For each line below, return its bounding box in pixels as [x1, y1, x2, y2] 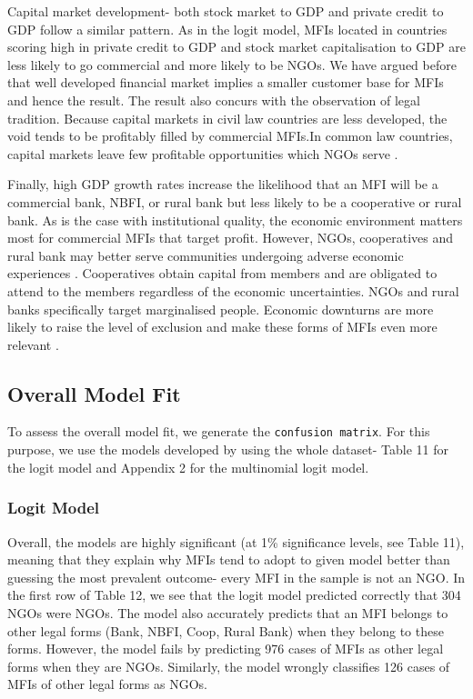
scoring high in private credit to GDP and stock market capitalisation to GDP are [7, 37, 466, 56]
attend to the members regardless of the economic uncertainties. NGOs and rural [7, 281, 459, 300]
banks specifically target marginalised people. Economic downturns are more [7, 299, 434, 318]
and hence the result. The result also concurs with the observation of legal [7, 90, 420, 109]
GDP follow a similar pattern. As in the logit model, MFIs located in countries [7, 19, 448, 38]
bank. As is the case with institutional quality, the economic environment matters [7, 210, 463, 229]
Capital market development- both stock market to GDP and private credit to [7, 2, 444, 20]
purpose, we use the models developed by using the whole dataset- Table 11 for [7, 440, 448, 459]
